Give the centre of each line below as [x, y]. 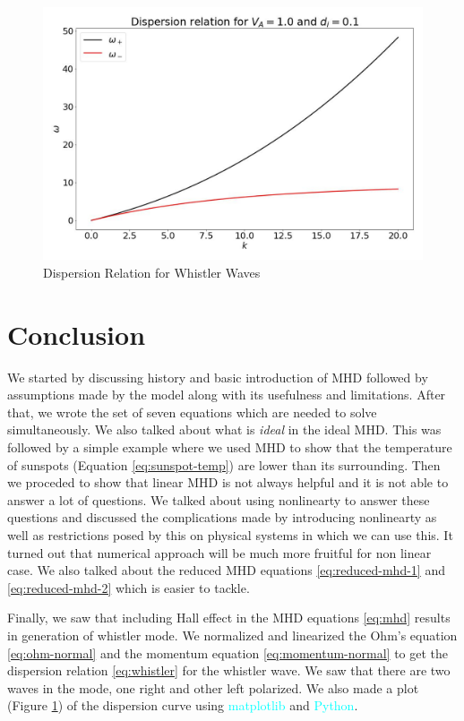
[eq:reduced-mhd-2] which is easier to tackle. [129, 587]
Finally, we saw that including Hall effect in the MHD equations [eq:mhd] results [229, 618]
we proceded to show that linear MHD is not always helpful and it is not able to [228, 482]
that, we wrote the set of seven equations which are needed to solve [192, 412]
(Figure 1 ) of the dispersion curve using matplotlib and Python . [183, 705]
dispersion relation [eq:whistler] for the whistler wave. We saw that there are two [229, 670]
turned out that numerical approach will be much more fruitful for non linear [219, 552]
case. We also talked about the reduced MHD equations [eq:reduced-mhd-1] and [226, 570]
